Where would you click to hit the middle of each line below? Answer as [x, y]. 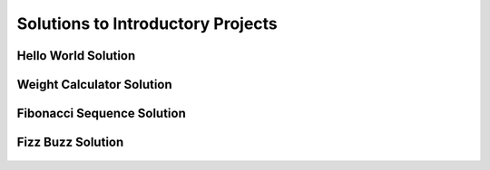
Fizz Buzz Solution [70, 142]
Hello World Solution [76, 56]
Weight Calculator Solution [94, 85]
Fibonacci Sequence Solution [101, 113]
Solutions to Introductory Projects [147, 24]
